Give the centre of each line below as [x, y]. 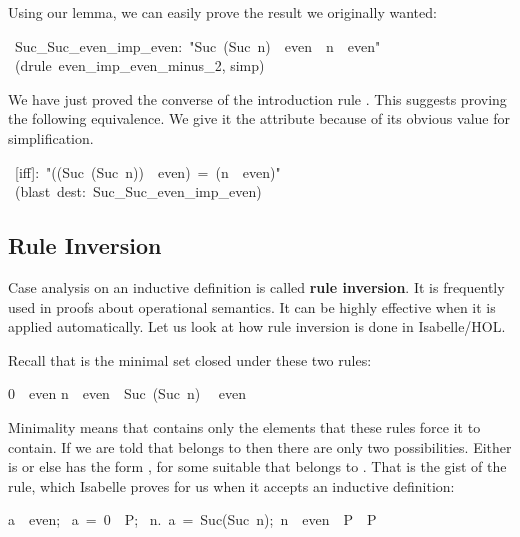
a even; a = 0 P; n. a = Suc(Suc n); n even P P [192, 519]
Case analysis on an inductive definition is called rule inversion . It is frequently [256, 286]
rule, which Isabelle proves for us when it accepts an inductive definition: [231, 485]
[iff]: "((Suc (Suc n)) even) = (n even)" [147, 171]
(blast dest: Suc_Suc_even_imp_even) [138, 191]
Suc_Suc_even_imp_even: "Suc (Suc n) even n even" [197, 45]
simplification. [51, 137]
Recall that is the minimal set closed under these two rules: [190, 359]
